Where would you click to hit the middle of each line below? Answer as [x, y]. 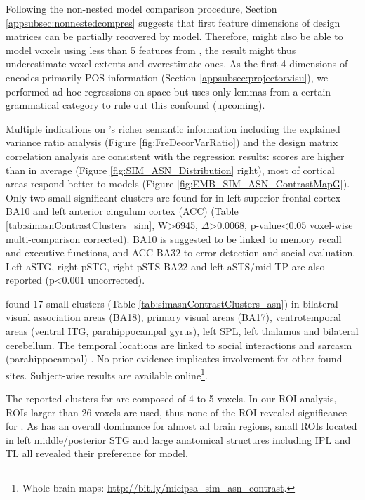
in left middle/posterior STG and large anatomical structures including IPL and [178, 439]
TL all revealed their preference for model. [97, 453]
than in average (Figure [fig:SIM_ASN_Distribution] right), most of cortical [170, 170]
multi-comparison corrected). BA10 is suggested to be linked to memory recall [174, 238]
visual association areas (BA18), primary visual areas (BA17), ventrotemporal [173, 317]
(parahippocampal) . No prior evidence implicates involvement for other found [174, 358]
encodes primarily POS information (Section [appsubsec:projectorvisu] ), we [167, 77]
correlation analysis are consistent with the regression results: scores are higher [175, 156]
